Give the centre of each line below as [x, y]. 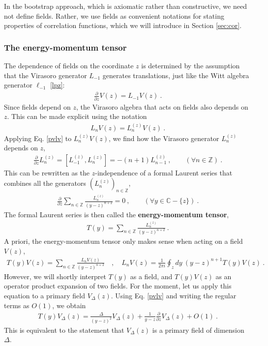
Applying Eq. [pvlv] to [38, 138]
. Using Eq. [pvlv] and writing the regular [174, 295]
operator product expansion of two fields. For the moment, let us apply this [118, 286]
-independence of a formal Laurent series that [164, 172]
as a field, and [151, 276]
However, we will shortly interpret [55, 276]
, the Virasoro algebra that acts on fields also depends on [162, 106]
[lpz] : [57, 85]
